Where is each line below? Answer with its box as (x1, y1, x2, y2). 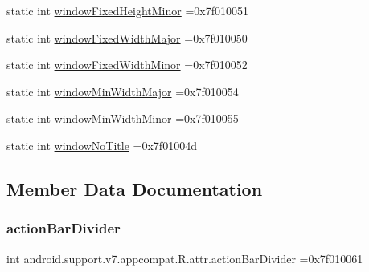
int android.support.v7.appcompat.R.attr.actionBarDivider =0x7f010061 (6, 250, 363, 266)
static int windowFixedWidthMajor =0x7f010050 (6, 29, 248, 46)
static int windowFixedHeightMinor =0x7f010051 (6, 2, 248, 18)
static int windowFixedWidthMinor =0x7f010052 (6, 56, 248, 73)
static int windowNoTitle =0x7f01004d (6, 136, 197, 153)
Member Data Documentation (6, 176, 263, 201)
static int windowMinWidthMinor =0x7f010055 (6, 110, 239, 127)
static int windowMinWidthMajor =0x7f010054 (6, 83, 239, 99)
